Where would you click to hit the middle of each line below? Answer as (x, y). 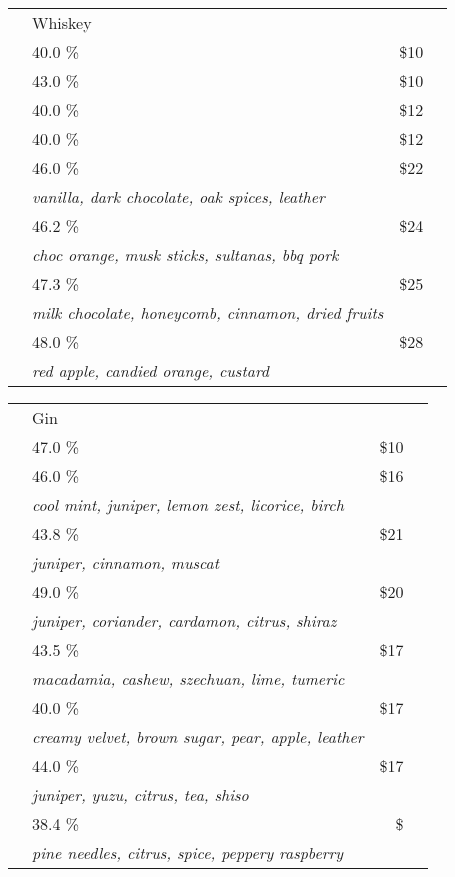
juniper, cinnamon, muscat (126, 562)
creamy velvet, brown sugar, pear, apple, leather (198, 736)
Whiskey (62, 22)
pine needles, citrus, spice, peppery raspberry (188, 852)
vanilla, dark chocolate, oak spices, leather (178, 196)
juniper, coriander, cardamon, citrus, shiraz (184, 620)
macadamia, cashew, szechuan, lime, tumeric (188, 678)
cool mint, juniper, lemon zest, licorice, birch (188, 504)
